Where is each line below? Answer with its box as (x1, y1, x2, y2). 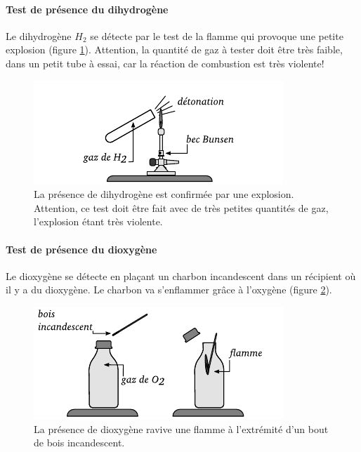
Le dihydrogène (6, 28, 72, 43)
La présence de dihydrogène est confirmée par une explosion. (34, 187, 294, 201)
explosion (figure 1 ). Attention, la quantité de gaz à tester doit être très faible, (6, 42, 343, 57)
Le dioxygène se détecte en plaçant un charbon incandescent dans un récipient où (6, 268, 356, 283)
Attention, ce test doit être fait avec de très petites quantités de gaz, (34, 200, 329, 215)
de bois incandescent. (34, 435, 125, 450)
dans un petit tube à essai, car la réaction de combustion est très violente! (6, 55, 324, 70)
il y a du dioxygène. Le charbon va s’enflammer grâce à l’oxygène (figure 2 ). (6, 282, 332, 297)
